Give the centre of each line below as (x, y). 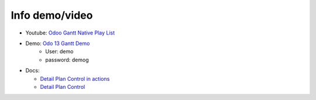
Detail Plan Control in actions (75, 78)
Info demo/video (52, 15)
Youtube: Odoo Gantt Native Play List (70, 33)
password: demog (67, 60)
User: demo (59, 51)
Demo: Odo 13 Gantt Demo (58, 43)
